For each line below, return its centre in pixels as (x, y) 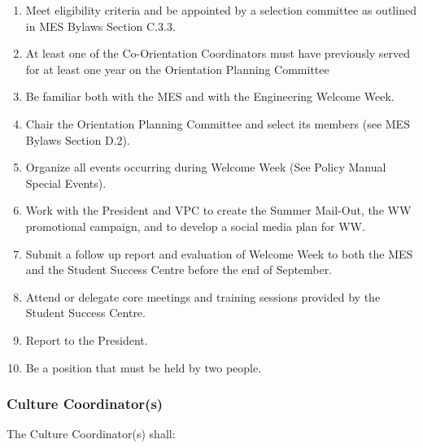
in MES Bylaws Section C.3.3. (100, 26)
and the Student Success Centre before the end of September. (179, 270)
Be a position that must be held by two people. (144, 367)
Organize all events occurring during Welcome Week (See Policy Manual (206, 167)
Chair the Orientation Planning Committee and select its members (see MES (218, 123)
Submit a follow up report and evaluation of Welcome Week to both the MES (219, 253)
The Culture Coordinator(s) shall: (91, 434)
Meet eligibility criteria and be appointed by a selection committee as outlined (221, 10)
